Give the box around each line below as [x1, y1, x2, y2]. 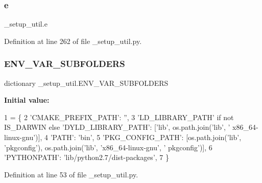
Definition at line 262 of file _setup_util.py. [4, 35, 142, 46]
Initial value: [4, 95, 50, 105]
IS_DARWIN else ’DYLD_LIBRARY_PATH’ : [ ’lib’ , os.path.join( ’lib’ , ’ [4, 122, 230, 132]
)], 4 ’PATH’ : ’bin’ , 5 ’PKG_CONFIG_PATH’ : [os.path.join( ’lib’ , [35, 132, 242, 142]
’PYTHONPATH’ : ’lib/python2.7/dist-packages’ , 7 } [4, 152, 169, 163]
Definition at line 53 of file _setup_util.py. [4, 169, 138, 179]
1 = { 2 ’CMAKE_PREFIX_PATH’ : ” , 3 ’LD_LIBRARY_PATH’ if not [4, 111, 234, 122]
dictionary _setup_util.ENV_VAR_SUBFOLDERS [4, 77, 169, 88]
